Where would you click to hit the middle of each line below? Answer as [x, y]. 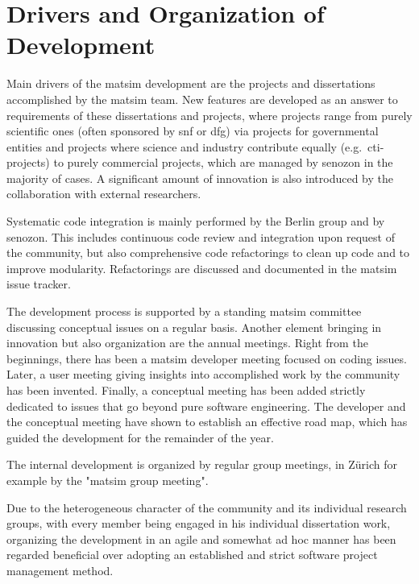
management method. [60, 570]
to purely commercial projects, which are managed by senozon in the [223, 162]
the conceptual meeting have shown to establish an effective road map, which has [207, 422]
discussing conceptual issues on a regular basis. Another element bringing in [194, 327]
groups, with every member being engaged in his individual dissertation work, [199, 523]
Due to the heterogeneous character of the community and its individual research [207, 507]
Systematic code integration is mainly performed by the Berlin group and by [196, 221]
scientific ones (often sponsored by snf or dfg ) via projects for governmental [193, 131]
